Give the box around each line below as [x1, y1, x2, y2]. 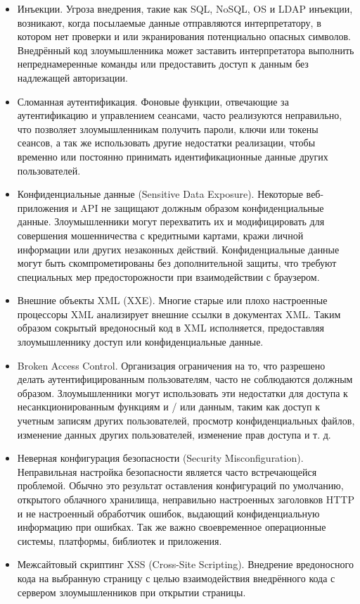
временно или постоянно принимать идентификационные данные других [17, 149, 328, 163]
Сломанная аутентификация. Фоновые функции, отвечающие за [17, 94, 289, 108]
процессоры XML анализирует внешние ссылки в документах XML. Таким [17, 306, 341, 321]
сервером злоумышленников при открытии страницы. [17, 584, 246, 599]
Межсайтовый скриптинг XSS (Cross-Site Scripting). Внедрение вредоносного [17, 557, 354, 572]
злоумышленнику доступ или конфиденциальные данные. [17, 334, 264, 349]
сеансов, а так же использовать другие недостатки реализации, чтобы [17, 135, 316, 150]
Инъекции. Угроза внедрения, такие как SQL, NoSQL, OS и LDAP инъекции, [17, 1, 353, 15]
